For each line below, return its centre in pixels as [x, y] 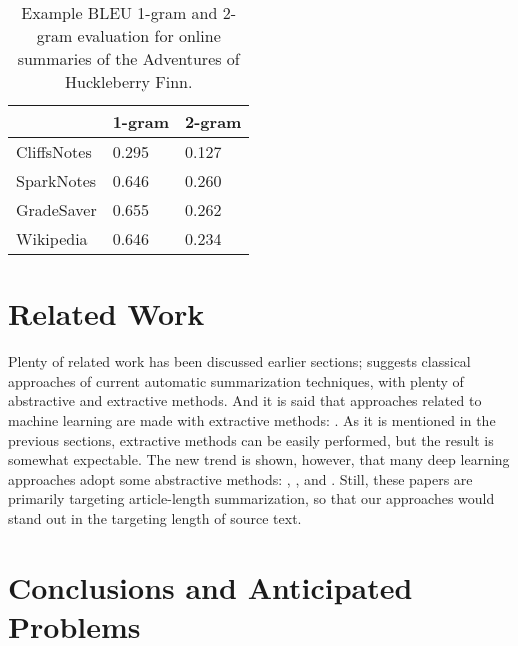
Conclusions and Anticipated [210, 586]
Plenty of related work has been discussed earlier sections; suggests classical [239, 361]
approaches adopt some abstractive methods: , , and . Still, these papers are [240, 478]
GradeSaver [56, 209]
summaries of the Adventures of [128, 58]
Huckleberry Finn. [128, 81]
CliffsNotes [54, 151]
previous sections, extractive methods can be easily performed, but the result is [251, 439]
